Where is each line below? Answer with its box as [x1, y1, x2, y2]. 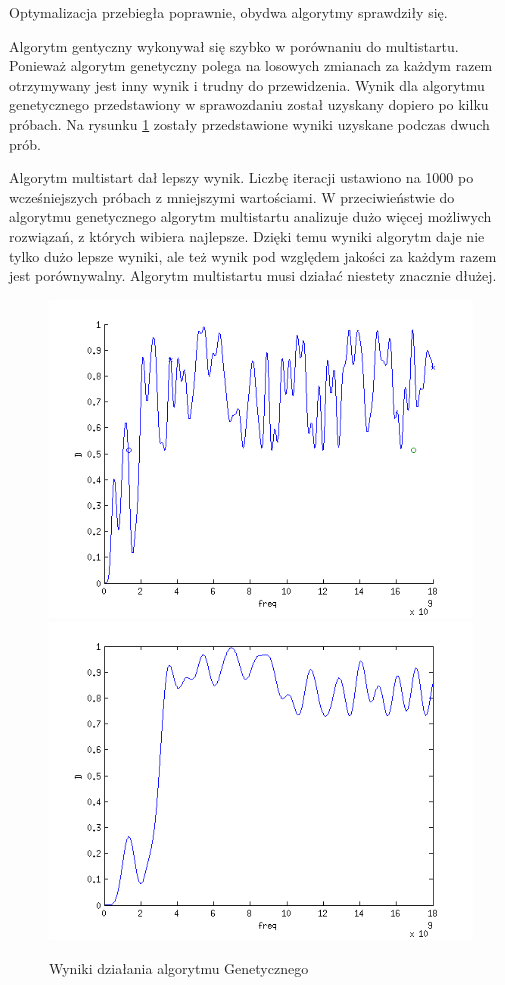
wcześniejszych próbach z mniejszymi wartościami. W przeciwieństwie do [9, 186, 455, 207]
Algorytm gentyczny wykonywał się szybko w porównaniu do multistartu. [9, 35, 459, 56]
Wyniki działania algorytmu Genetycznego [49, 957, 309, 978]
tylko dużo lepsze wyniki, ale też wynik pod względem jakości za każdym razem [9, 245, 497, 266]
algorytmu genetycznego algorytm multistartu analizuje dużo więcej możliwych [9, 206, 492, 227]
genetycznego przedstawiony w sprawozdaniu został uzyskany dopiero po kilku [9, 94, 489, 115]
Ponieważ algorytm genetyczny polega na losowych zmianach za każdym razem [9, 55, 493, 76]
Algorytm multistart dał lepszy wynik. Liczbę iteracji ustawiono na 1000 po [9, 167, 474, 188]
